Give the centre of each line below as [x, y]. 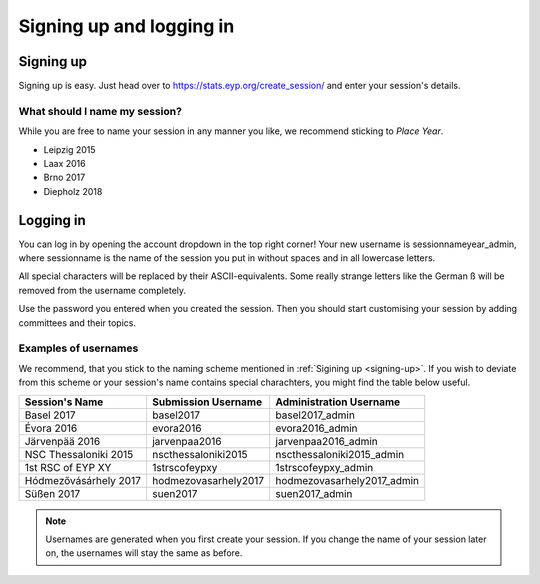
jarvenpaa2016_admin [327, 441]
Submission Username [207, 402]
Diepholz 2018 [73, 191]
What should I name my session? [100, 111]
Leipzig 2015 [69, 149]
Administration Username [338, 402]
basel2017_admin [315, 415]
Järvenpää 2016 [62, 441]
